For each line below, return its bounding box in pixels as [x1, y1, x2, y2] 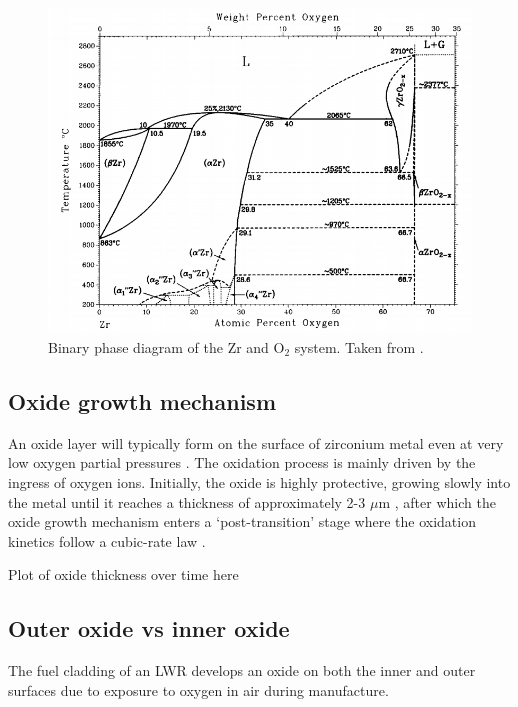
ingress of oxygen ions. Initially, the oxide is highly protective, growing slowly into [8, 471, 511, 492]
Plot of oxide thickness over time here [8, 564, 239, 585]
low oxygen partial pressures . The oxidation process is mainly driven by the [8, 452, 476, 473]
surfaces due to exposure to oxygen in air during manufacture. [8, 679, 389, 700]
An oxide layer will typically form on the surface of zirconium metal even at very [8, 432, 504, 453]
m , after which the [378, 491, 496, 512]
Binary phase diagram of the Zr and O [48, 337, 285, 357]
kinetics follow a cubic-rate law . [8, 530, 206, 551]
